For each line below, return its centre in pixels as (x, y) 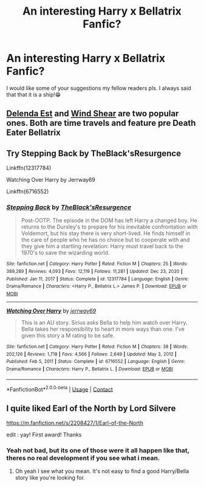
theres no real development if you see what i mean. (83, 458)
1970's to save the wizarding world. (65, 253)
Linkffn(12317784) (29, 168)
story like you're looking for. (50, 478)
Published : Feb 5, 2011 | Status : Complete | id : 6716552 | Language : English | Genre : (96, 362)
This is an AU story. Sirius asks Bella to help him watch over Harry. (104, 323)
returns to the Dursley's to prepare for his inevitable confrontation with (109, 227)
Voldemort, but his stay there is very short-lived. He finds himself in (106, 233)
